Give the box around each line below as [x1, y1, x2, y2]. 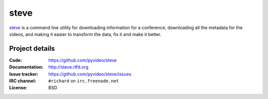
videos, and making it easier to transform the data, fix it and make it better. [9, 31, 162, 37]
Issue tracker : [9, 71, 39, 77]
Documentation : [9, 64, 44, 70]
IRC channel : [9, 78, 37, 84]
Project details [9, 44, 55, 53]
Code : [9, 57, 22, 63]
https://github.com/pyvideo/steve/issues [48, 71, 132, 77]
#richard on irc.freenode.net [48, 78, 119, 84]
